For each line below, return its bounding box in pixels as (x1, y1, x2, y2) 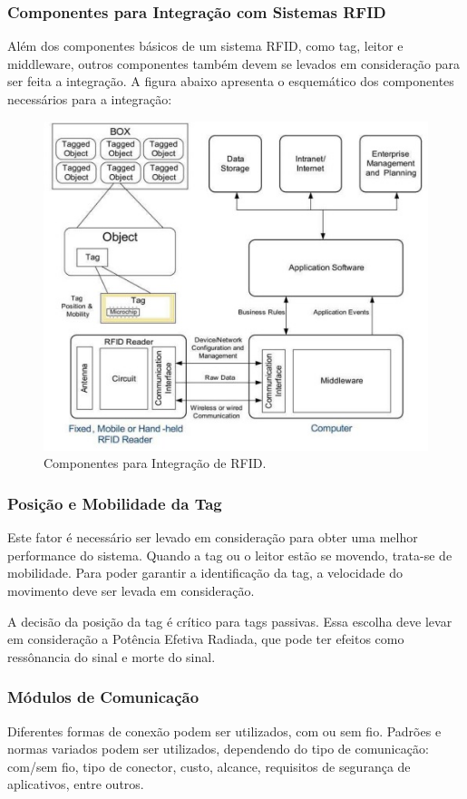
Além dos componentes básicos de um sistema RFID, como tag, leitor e (7, 36, 404, 55)
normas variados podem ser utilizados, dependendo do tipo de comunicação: (7, 739, 429, 758)
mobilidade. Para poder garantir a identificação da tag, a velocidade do (7, 563, 403, 582)
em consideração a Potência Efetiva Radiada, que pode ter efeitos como (7, 629, 404, 648)
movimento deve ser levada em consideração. (7, 581, 255, 600)
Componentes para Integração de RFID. (44, 453, 267, 473)
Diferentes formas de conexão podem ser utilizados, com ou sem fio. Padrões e (7, 721, 442, 740)
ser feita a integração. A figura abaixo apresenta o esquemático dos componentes (7, 72, 454, 91)
